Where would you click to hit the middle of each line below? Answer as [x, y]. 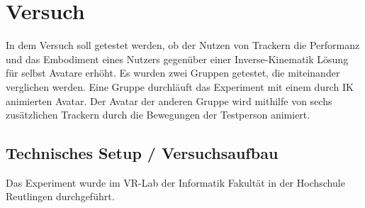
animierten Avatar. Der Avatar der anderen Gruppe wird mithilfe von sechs [169, 100]
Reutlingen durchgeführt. [60, 196]
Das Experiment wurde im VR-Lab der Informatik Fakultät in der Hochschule [175, 182]
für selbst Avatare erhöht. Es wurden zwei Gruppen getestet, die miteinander [173, 73]
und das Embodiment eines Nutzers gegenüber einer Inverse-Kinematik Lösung [177, 59]
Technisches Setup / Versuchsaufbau [142, 153]
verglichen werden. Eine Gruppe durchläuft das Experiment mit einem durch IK [180, 86]
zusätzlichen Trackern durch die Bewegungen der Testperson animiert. [158, 115]
